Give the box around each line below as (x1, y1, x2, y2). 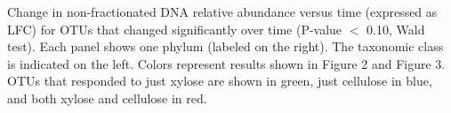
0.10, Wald (366, 19, 425, 38)
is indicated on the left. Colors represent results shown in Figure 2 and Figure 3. (7, 54, 446, 72)
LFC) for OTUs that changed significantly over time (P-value (7, 19, 342, 38)
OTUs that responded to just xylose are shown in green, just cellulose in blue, (7, 72, 432, 90)
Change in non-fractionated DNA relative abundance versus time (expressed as (7, 3, 438, 20)
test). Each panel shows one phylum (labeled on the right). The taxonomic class (7, 37, 444, 56)
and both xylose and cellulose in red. (7, 88, 207, 107)
